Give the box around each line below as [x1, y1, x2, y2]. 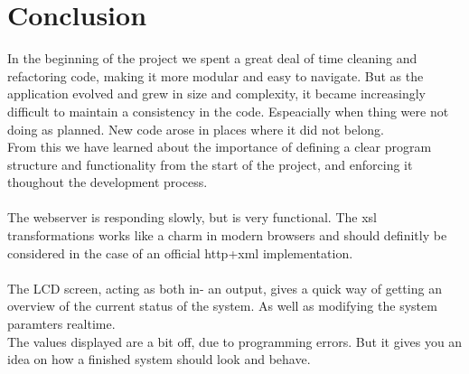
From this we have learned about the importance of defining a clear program [7, 137, 432, 156]
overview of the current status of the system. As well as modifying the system [7, 296, 437, 315]
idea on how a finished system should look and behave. [7, 350, 311, 369]
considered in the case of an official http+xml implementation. [7, 243, 353, 262]
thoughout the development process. [7, 173, 208, 192]
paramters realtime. [7, 314, 116, 333]
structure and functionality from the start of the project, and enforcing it [7, 154, 413, 173]
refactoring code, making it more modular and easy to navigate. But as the [7, 66, 424, 85]
